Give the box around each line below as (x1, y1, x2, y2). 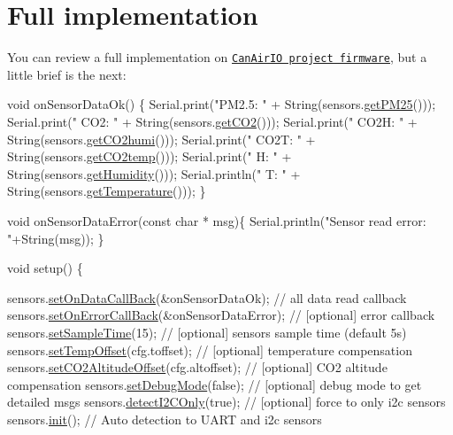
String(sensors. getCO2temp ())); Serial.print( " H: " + (7, 147, 292, 166)
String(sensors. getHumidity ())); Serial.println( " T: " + (7, 164, 301, 183)
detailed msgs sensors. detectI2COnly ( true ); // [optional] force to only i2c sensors (7, 392, 446, 411)
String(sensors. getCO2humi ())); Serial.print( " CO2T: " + (7, 129, 316, 148)
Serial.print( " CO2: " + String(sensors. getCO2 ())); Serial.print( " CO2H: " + (7, 112, 418, 130)
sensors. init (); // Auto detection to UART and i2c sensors (7, 409, 322, 428)
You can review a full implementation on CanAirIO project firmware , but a (7, 48, 427, 66)
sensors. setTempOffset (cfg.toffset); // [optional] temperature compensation (7, 340, 412, 359)
